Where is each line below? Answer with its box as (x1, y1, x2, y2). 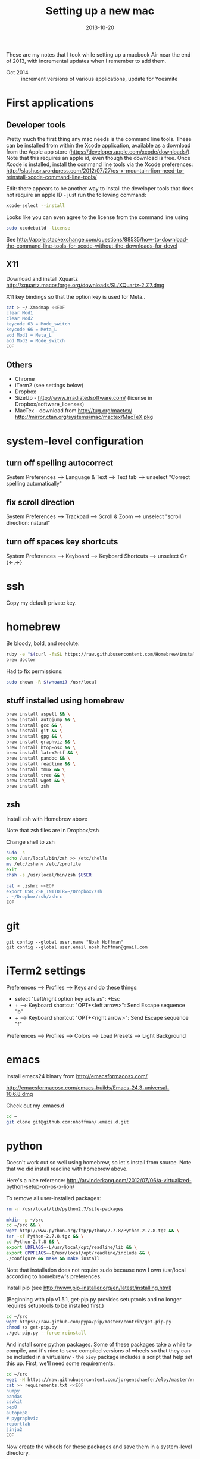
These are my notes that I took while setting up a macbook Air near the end (6, 51, 191, 58)
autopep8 (6, 1410, 28, 1416)
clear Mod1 (6, 310, 33, 316)
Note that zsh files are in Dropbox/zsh (6, 827, 99, 834)
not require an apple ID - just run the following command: (6, 191, 147, 198)
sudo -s (6, 850, 26, 856)
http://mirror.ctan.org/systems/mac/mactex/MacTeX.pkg (14, 414, 154, 421)
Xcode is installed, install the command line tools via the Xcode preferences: (6, 161, 193, 168)
